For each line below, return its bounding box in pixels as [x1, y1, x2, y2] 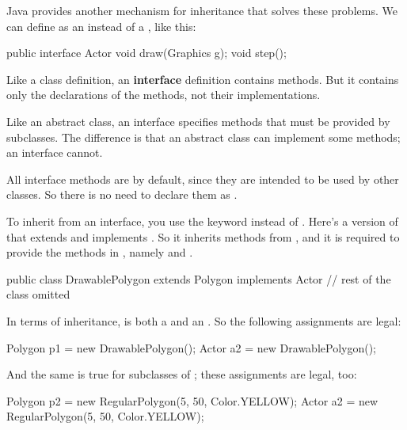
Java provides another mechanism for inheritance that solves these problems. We [6, 2, 397, 18]
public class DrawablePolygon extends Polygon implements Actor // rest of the [6, 270, 391, 287]
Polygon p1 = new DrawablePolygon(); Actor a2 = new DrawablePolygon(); [6, 339, 376, 356]
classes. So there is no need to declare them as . [6, 186, 238, 203]
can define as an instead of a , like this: [6, 17, 196, 34]
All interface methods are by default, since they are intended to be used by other [6, 170, 399, 187]
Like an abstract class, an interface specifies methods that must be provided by [6, 112, 390, 129]
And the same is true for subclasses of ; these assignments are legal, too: [6, 366, 357, 382]
